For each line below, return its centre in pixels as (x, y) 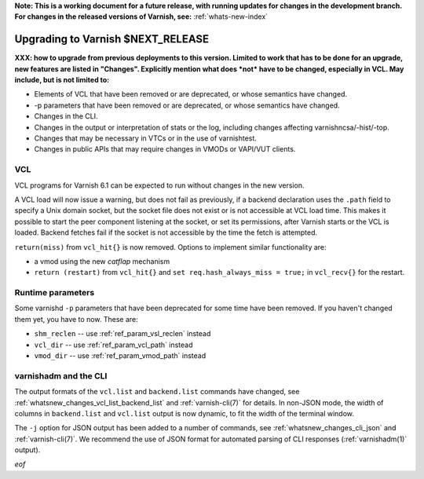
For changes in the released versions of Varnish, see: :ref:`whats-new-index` (141, 16)
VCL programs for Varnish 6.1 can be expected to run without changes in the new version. (159, 185)
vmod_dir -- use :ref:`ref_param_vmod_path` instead (120, 356)
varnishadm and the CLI (61, 375)
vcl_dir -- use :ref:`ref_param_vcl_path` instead (113, 345)
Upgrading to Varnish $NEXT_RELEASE (112, 39)
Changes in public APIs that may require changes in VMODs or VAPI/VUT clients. (165, 149)
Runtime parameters (55, 293)
